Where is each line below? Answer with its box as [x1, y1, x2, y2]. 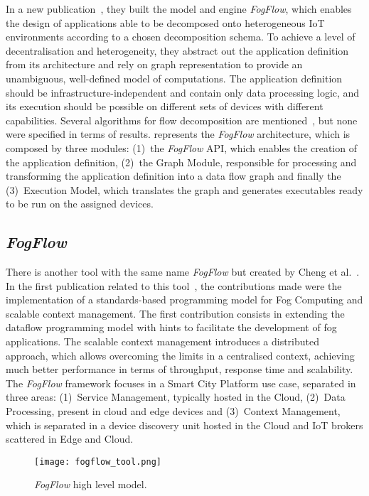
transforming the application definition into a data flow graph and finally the [6, 168, 341, 183]
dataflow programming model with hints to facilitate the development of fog [6, 320, 337, 335]
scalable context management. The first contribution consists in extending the [6, 306, 345, 320]
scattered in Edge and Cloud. [6, 431, 134, 446]
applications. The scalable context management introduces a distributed [6, 334, 319, 349]
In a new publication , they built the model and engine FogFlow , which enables [6, 1, 352, 16]
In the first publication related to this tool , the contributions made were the [6, 278, 342, 293]
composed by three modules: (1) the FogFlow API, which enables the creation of [6, 140, 357, 155]
